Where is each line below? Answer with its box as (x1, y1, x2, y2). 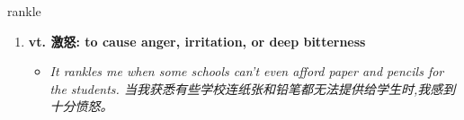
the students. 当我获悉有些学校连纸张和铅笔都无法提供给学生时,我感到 (49, 79, 456, 98)
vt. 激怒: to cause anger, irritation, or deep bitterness (28, 31, 366, 50)
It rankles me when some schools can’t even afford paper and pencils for (49, 62, 444, 81)
